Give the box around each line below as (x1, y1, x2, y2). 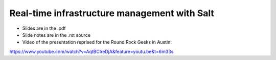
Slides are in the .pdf (22, 25, 66, 31)
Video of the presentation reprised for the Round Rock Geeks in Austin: (22, 39, 172, 45)
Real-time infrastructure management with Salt (9, 8, 215, 19)
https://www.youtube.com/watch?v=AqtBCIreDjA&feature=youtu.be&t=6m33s (9, 48, 174, 54)
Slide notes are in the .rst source (22, 32, 91, 38)
